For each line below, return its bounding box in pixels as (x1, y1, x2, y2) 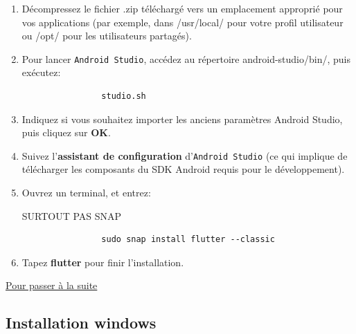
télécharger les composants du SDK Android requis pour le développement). (21, 162, 345, 176)
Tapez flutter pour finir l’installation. (21, 254, 184, 269)
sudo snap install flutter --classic (101, 234, 275, 245)
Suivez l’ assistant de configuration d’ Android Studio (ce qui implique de (21, 148, 348, 163)
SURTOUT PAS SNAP (21, 208, 122, 223)
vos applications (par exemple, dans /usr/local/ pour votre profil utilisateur (21, 15, 344, 29)
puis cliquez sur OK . (21, 125, 111, 140)
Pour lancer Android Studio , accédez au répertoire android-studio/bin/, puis (21, 51, 350, 66)
